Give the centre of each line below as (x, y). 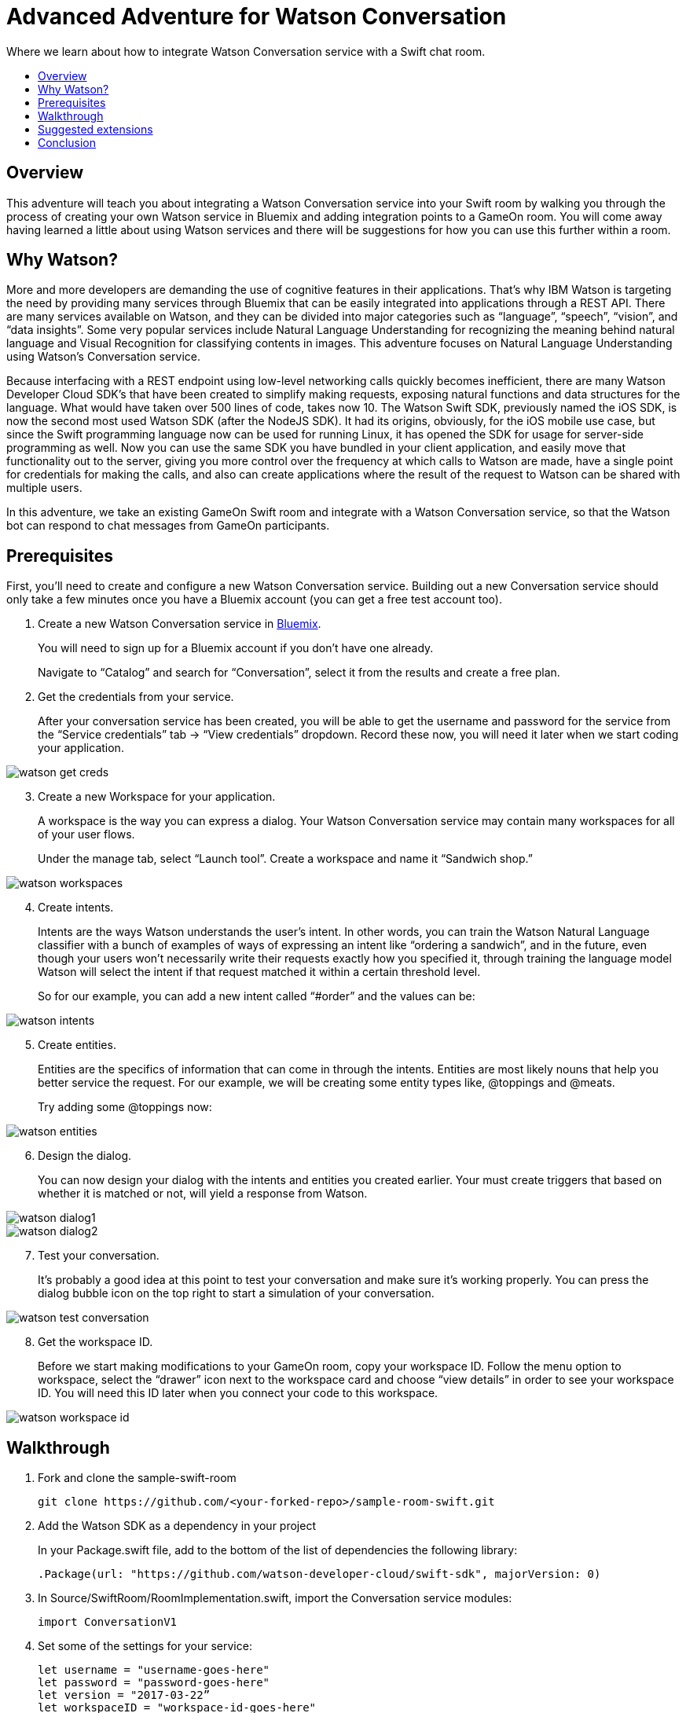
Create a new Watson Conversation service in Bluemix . (180, 624)
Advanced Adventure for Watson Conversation (257, 17)
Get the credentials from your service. (136, 697)
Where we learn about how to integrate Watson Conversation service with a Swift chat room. (246, 51)
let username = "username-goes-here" (154, 1670)
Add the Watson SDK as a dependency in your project (177, 1526)
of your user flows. (86, 834)
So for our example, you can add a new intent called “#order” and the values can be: (257, 996)
